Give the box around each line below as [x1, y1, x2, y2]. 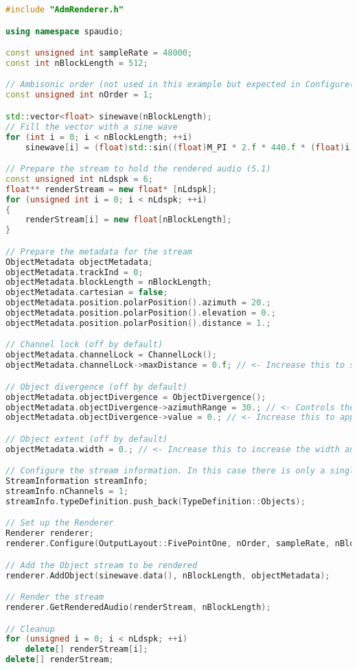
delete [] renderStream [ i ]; [25, 644, 148, 655]
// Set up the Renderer [5, 518, 114, 528]
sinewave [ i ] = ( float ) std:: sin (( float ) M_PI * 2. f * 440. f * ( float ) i [25, 142, 350, 152]
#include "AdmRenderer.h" [5, 5, 124, 14]
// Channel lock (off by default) [5, 340, 163, 350]
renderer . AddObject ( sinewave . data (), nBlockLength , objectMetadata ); [5, 570, 330, 580]
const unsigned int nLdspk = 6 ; [5, 174, 153, 184]
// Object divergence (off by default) [5, 382, 187, 392]
